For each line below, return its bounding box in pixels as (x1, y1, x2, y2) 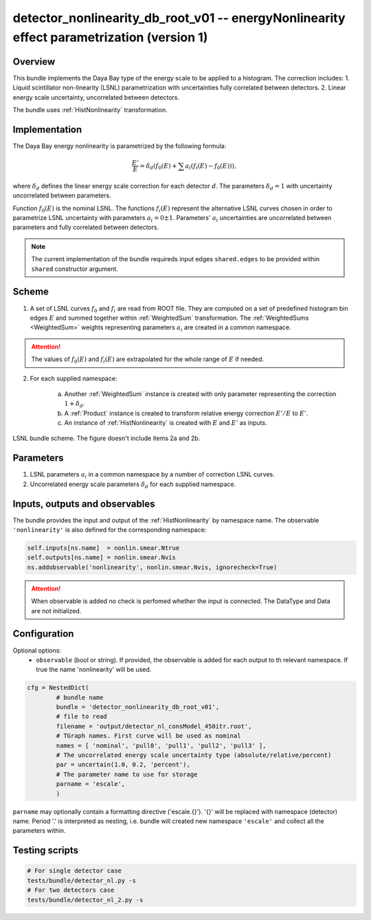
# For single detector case (27, 867, 122, 875)
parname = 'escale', (56, 780, 126, 788)
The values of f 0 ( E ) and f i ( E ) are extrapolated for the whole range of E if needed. (31, 355, 265, 364)
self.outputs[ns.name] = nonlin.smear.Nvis (27, 554, 177, 562)
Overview (12, 56, 56, 67)
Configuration (12, 628, 74, 639)
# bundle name (56, 693, 104, 701)
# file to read (56, 712, 108, 721)
